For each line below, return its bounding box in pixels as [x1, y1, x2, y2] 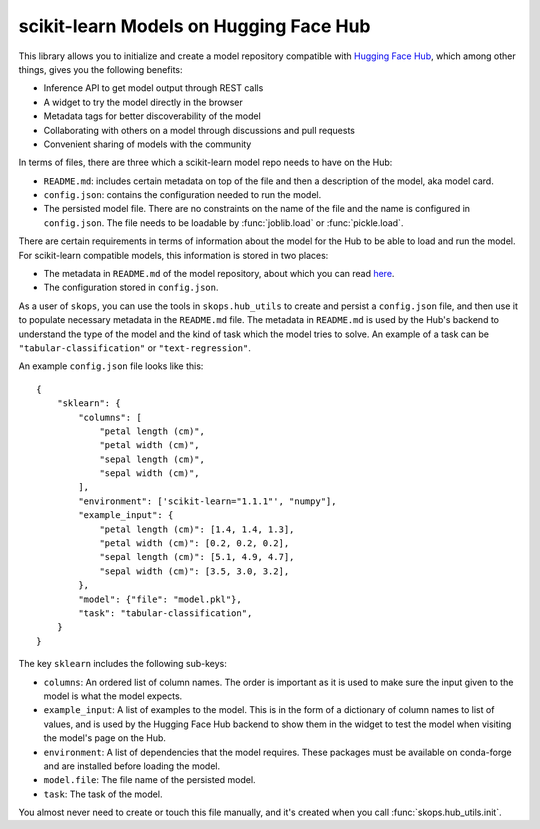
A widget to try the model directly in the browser [43, 96, 244, 108]
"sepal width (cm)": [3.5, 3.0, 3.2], [99, 565, 290, 577]
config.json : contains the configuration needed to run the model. [43, 189, 322, 201]
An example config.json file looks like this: [18, 360, 204, 372]
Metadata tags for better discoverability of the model [43, 110, 262, 122]
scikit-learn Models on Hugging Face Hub [18, 15, 371, 37]
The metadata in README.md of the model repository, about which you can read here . [43, 268, 395, 280]
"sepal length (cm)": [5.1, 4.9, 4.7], [99, 551, 295, 563]
